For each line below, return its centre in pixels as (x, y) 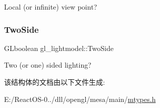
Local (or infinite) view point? (51, 7)
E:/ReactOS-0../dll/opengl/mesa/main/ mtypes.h (80, 99)
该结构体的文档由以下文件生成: (55, 82)
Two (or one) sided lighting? (48, 65)
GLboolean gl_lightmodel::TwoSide (59, 48)
